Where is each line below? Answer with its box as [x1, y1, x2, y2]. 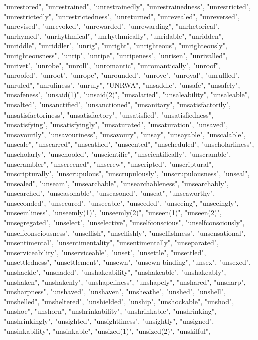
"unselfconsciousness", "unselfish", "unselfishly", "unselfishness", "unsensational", [4, 227, 246, 238]
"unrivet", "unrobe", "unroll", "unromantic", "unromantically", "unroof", [4, 60, 220, 70]
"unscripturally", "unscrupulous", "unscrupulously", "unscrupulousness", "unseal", [4, 168, 250, 179]
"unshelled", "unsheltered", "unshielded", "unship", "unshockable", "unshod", [4, 296, 234, 306]
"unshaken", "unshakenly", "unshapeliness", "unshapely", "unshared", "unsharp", [4, 276, 246, 287]
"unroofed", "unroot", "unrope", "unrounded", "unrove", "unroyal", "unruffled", [4, 70, 240, 80]
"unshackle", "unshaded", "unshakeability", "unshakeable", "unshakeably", [4, 267, 226, 277]
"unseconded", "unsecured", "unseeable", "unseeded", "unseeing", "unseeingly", [4, 197, 239, 208]
